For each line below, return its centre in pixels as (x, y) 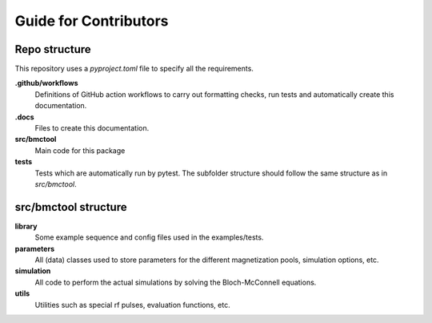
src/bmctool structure (71, 207)
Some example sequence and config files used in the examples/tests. (149, 237)
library (26, 226)
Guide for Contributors (92, 21)
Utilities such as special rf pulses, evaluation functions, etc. (133, 305)
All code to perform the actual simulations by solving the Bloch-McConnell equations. (176, 282)
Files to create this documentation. (92, 128)
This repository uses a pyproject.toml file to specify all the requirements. (134, 69)
